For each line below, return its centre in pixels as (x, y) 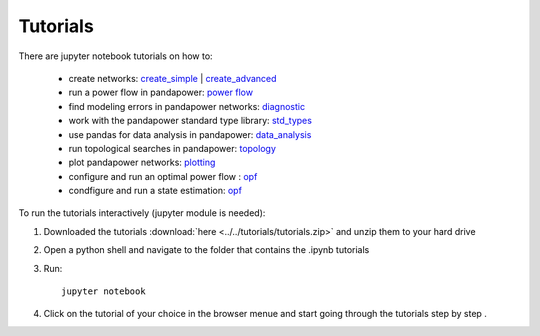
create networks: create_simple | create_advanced (172, 78)
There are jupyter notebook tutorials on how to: (116, 56)
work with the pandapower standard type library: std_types (190, 121)
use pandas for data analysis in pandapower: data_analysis (190, 134)
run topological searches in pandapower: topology (172, 148)
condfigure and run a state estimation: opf (155, 191)
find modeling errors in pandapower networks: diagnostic (186, 106)
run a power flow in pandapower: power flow (161, 92)
